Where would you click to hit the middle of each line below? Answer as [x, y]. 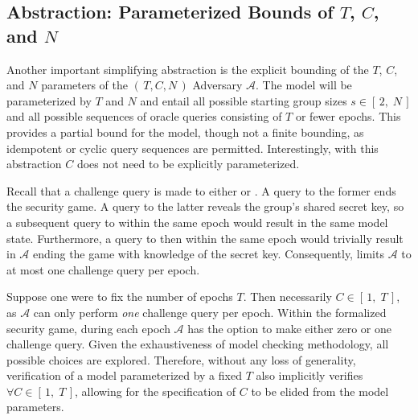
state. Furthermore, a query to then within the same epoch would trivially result [205, 238]
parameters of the [85, 85]
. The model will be [304, 85]
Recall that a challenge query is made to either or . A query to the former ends [201, 190]
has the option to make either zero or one [289, 328]
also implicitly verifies [309, 375]
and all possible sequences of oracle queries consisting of [144, 116]
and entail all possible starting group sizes [244, 100]
